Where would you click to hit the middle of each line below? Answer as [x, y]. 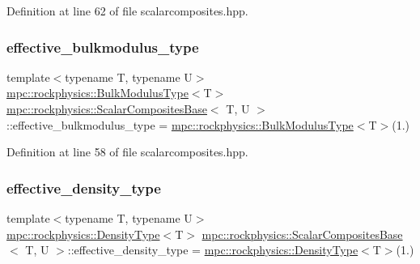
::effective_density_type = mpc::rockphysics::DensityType [213, 250]
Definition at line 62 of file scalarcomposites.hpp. [127, 11]
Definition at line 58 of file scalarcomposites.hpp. [127, 152]
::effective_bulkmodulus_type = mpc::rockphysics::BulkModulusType [180, 124]
